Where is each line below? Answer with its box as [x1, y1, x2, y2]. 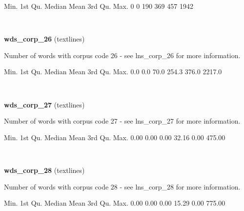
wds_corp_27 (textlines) [4, 99, 85, 109]
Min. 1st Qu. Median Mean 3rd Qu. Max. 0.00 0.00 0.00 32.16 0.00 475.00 [4, 132, 225, 142]
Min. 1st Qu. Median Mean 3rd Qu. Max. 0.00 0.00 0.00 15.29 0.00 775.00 [4, 198, 225, 208]
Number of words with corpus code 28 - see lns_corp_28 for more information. [4, 181, 241, 191]
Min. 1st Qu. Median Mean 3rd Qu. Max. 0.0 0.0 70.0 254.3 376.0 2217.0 [4, 66, 222, 77]
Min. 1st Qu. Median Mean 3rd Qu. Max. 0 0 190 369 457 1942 [4, 1, 193, 11]
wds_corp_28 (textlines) [4, 165, 85, 175]
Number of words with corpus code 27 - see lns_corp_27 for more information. [4, 116, 241, 126]
